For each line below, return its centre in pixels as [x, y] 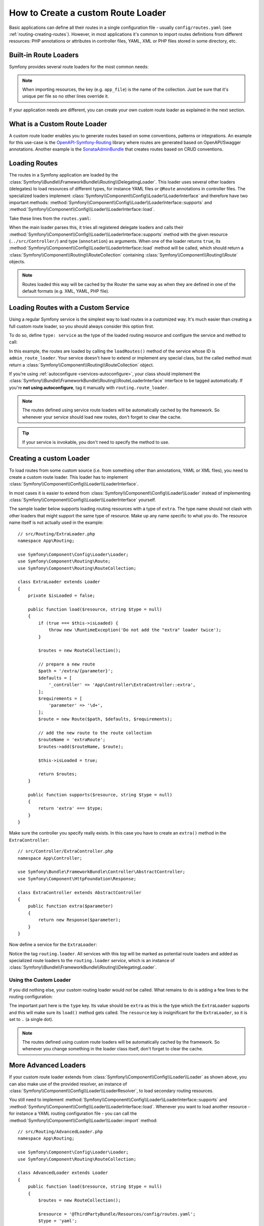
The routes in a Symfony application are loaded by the [64, 175]
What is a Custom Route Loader [58, 124]
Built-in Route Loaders [44, 55]
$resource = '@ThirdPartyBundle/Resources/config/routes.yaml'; [117, 1214]
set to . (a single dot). [31, 1020]
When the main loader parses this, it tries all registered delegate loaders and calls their [96, 228]
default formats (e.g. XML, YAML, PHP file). [66, 291]
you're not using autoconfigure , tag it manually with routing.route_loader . [89, 387]
